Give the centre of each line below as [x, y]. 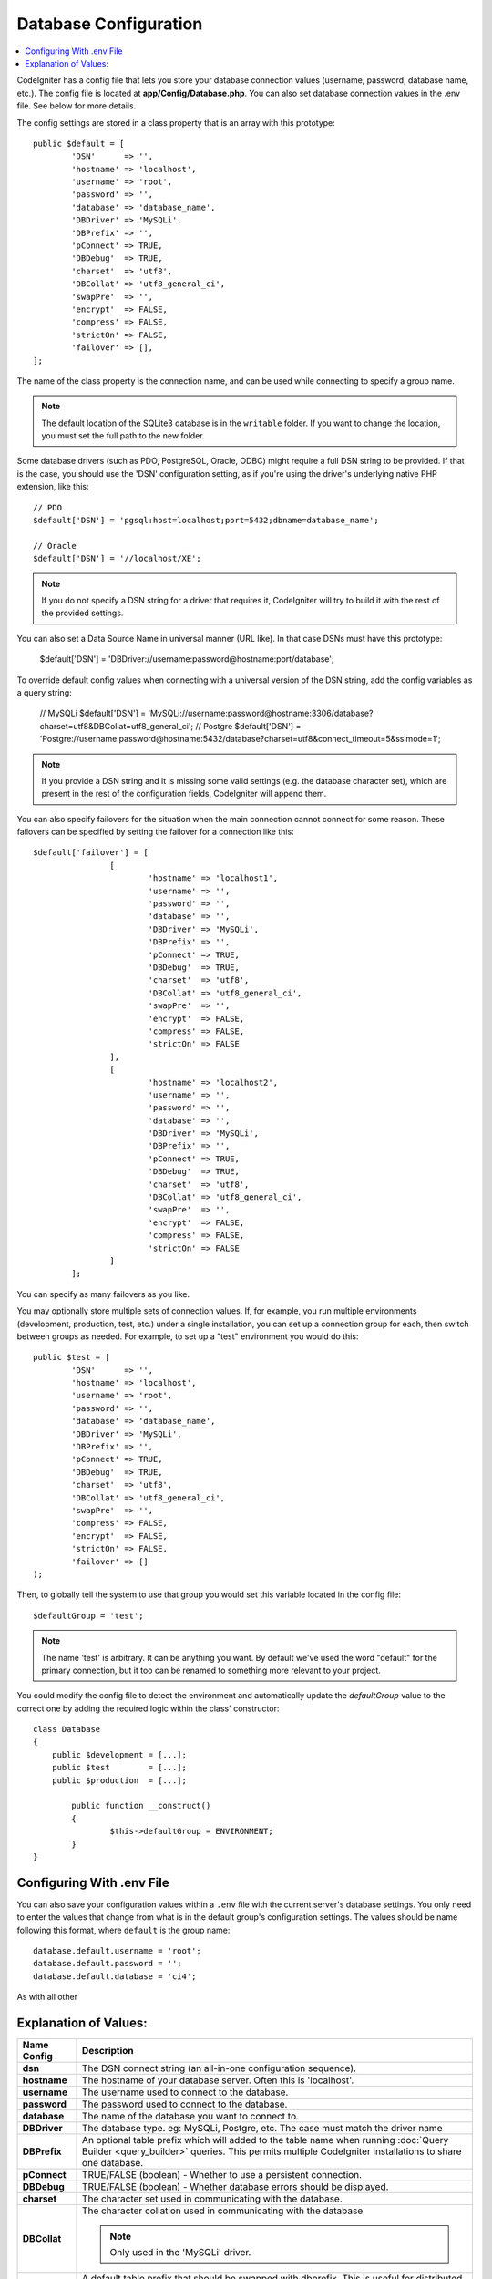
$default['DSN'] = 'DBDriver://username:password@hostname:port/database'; [187, 659]
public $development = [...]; [119, 1754]
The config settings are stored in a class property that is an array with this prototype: [176, 122]
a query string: [44, 692]
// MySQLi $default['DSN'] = [92, 713]
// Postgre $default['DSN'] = [248, 726]
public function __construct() [141, 1806]
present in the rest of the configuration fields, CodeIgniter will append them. [184, 794]
